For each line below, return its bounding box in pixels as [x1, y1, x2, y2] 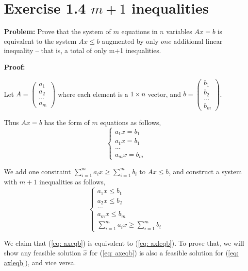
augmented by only [101, 36, 159, 46]
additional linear [173, 36, 223, 46]
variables [166, 26, 192, 36]
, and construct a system [168, 166, 242, 176]
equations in [121, 26, 158, 36]
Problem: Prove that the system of [4, 26, 111, 36]
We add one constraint [4, 166, 71, 176]
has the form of [44, 117, 90, 127]
